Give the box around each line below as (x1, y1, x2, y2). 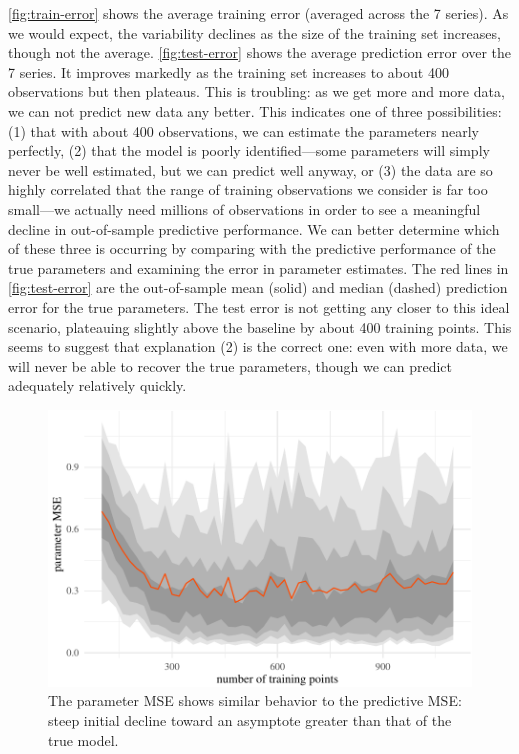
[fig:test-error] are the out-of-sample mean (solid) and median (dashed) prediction (8, 277, 508, 298)
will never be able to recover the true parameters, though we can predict (8, 355, 453, 376)
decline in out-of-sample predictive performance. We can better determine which (8, 218, 500, 239)
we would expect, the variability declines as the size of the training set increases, (8, 22, 501, 43)
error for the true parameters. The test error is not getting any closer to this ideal (8, 296, 510, 317)
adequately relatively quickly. (8, 375, 187, 396)
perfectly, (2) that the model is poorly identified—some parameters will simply (8, 140, 490, 161)
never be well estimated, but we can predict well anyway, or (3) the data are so (8, 159, 493, 180)
